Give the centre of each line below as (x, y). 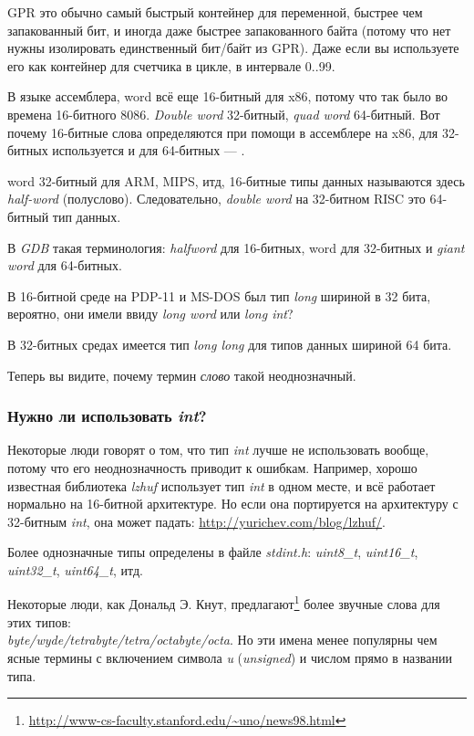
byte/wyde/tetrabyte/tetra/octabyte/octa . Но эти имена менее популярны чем (222, 640)
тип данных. (87, 216)
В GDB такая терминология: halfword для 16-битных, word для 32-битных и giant (236, 247)
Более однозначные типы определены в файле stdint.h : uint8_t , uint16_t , (213, 552)
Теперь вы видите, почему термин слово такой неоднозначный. (182, 375)
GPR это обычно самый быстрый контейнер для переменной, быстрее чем (215, 12)
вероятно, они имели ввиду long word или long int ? (150, 314)
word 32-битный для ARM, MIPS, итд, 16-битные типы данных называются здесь (236, 180)
